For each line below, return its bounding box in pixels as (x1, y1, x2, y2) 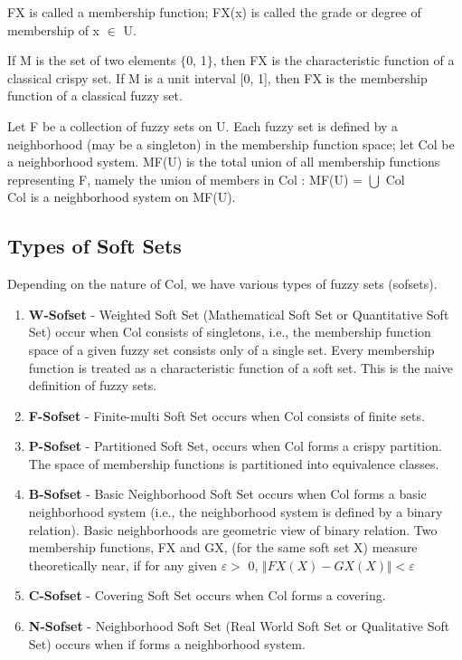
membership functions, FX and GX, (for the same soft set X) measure (28, 538, 418, 557)
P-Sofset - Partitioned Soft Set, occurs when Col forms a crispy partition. (28, 436, 442, 455)
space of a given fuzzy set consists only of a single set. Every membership (28, 340, 435, 359)
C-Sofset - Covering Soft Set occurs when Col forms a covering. (28, 586, 386, 605)
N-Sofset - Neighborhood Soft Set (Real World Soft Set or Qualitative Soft (28, 617, 450, 636)
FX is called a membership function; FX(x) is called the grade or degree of (7, 3, 421, 21)
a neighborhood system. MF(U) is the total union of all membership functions (7, 152, 440, 171)
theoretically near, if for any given (28, 555, 217, 574)
